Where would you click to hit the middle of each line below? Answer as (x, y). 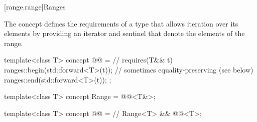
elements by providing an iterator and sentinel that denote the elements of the (124, 33)
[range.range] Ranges (35, 6)
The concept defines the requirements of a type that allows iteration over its (121, 23)
